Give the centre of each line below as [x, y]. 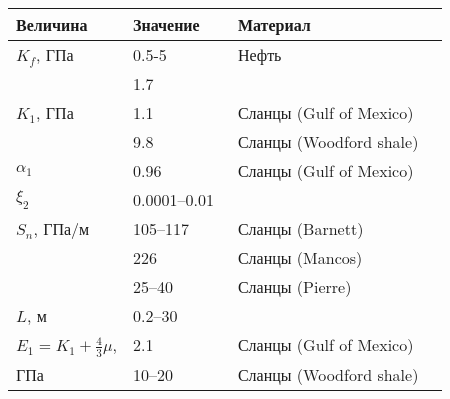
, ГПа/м [61, 228]
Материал [274, 24]
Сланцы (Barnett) [300, 228]
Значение [166, 24]
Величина [52, 24]
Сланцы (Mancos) [300, 257]
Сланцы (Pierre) [294, 286]
